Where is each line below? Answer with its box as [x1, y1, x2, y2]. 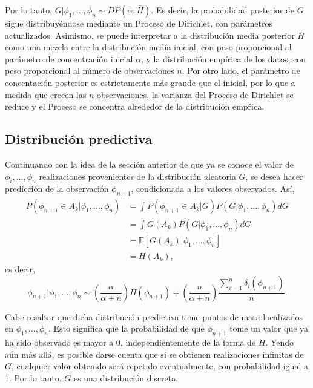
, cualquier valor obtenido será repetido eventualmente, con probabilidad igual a [12, 360, 308, 372]
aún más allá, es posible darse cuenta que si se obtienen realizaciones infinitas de [5, 347, 304, 360]
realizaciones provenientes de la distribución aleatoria [39, 169, 236, 182]
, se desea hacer [245, 169, 303, 182]
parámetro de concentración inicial [5, 52, 133, 65]
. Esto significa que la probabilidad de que [48, 322, 205, 335]
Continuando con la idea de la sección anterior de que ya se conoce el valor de [5, 157, 294, 170]
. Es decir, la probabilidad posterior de [151, 4, 294, 16]
